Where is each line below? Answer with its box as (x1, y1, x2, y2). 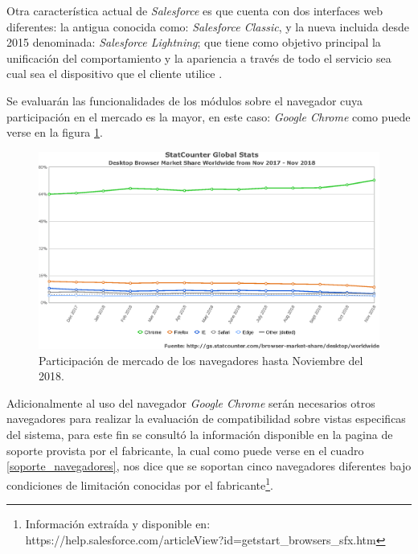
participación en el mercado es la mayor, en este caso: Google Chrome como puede (6, 108, 411, 125)
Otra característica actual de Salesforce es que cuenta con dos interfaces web (6, 2, 383, 18)
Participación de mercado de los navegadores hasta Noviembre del (39, 351, 363, 368)
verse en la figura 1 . (6, 124, 103, 141)
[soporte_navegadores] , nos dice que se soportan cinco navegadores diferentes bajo (6, 458, 412, 474)
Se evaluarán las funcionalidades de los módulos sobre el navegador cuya (6, 92, 363, 109)
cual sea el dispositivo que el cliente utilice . (6, 65, 223, 82)
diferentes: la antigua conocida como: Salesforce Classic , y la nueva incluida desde (6, 18, 409, 35)
